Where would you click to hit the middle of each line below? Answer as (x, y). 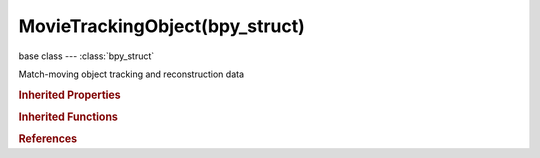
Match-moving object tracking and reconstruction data (131, 74)
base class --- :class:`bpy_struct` (86, 56)
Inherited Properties (70, 95)
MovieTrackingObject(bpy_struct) (161, 26)
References (48, 139)
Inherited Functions (68, 117)
